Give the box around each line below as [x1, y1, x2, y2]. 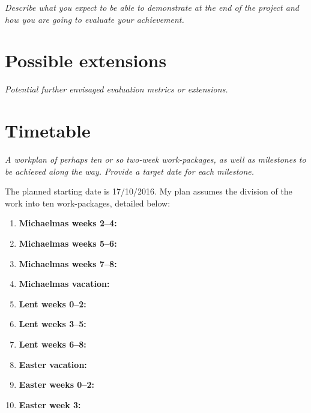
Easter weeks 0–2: [19, 378, 94, 391]
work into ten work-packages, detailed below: [5, 196, 171, 209]
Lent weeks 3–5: [19, 318, 86, 330]
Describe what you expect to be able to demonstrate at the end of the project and [5, 1, 299, 13]
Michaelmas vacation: [19, 277, 110, 290]
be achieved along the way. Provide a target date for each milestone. [5, 164, 255, 177]
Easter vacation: [19, 358, 87, 370]
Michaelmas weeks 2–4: [19, 217, 117, 229]
